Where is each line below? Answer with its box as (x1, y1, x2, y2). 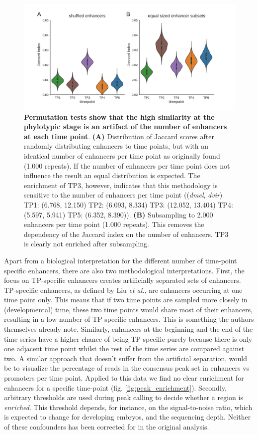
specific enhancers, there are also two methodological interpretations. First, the (4, 265, 245, 275)
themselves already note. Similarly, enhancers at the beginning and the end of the (4, 324, 253, 334)
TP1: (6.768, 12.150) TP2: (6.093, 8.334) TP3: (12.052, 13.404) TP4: (24, 199, 233, 210)
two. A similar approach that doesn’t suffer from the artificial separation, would (4, 353, 248, 363)
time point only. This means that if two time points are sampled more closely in (4, 294, 248, 305)
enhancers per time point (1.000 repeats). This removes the (24, 219, 204, 229)
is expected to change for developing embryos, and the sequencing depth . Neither (4, 412, 251, 422)
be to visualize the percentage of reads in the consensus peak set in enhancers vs (4, 363, 250, 373)
